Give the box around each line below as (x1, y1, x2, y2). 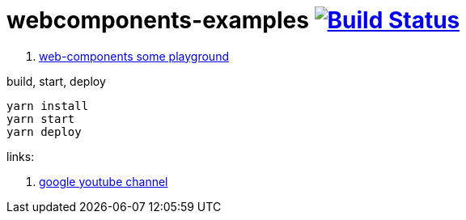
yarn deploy (6, 125, 82, 138)
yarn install (6, 99, 89, 112)
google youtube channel (39, 174, 168, 188)
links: (6, 149, 35, 163)
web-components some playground (39, 49, 229, 63)
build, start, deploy (6, 74, 106, 88)
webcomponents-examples (6, 6, 309, 34)
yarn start (6, 112, 75, 125)
